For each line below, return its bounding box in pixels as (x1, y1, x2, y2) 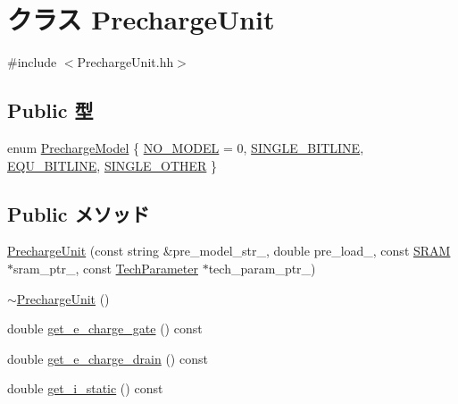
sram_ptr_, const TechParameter (13, 258, 198, 277)
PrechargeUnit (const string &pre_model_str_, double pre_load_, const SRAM (7, 241, 451, 260)
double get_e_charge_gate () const (7, 319, 203, 338)
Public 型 (7, 97, 94, 124)
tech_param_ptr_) (208, 258, 316, 277)
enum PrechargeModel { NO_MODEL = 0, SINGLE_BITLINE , (7, 138, 364, 156)
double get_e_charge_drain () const (7, 349, 208, 367)
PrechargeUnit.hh (77, 53, 174, 72)
